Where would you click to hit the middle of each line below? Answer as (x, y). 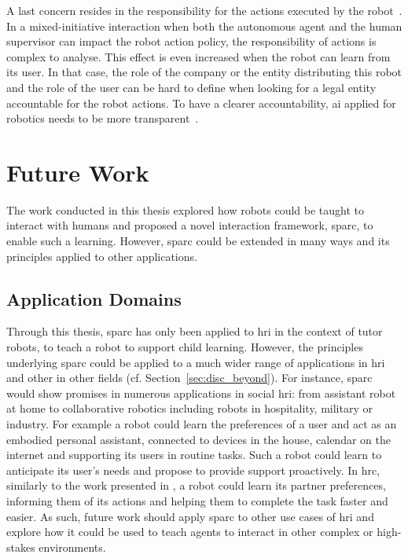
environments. (72, 547)
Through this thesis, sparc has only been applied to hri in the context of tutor (195, 331)
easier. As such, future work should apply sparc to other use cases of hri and (190, 516)
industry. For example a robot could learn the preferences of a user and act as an (202, 424)
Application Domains (94, 298)
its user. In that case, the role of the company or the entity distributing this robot (204, 72)
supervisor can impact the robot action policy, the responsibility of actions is (191, 41)
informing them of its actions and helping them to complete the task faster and (197, 500)
